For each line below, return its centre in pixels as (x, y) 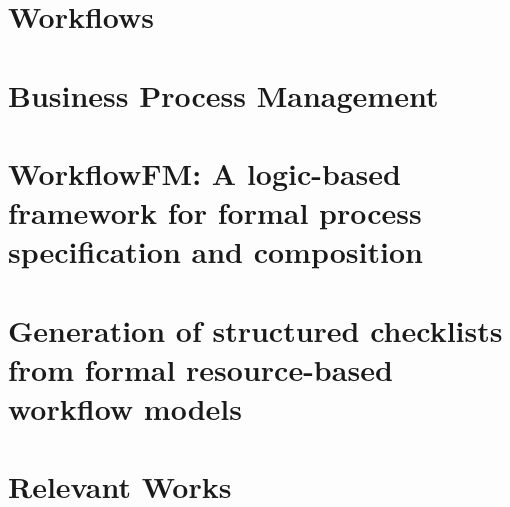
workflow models (125, 408)
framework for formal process (215, 212)
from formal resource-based (200, 368)
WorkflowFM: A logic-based (204, 172)
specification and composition (215, 251)
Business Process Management (223, 94)
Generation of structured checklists (255, 329)
